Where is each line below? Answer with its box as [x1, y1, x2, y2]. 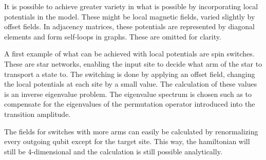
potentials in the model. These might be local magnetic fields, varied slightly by [4, 11, 255, 22]
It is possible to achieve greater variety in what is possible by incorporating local [4, 1, 258, 11]
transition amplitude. [4, 108, 71, 119]
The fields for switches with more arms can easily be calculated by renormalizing [4, 126, 258, 136]
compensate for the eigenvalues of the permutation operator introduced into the [4, 98, 255, 109]
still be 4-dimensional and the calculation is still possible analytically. [4, 146, 222, 156]
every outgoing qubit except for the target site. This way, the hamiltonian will [4, 136, 250, 147]
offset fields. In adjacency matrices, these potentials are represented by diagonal [4, 21, 255, 32]
